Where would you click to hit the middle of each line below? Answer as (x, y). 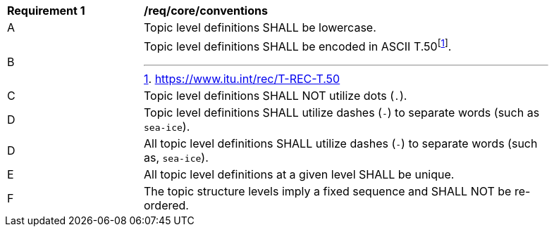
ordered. (166, 206)
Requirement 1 (46, 11)
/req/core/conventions (206, 11)
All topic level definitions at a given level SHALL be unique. (299, 175)
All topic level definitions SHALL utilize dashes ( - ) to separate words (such (341, 144)
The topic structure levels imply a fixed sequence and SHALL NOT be (328, 192)
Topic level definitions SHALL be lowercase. (260, 27)
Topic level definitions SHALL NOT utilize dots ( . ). (276, 96)
